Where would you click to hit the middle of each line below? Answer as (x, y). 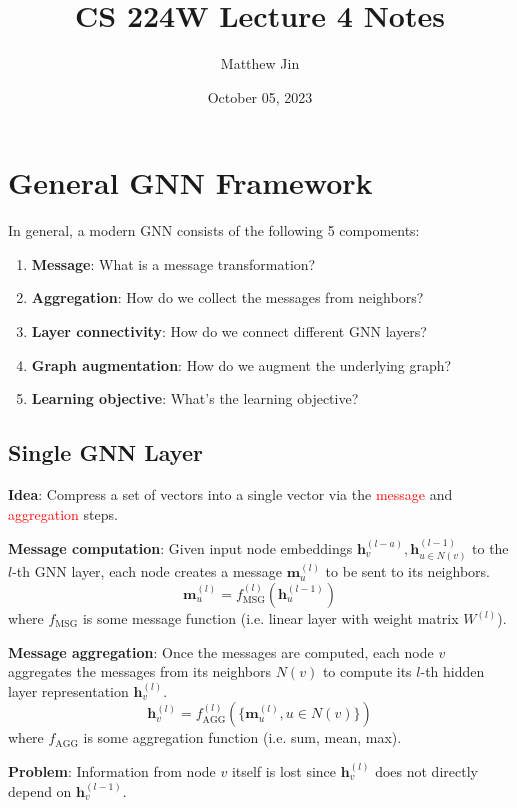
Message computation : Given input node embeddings (180, 548)
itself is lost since (284, 771)
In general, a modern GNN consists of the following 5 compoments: (214, 230)
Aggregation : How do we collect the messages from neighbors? (227, 297)
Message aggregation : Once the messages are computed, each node (221, 651)
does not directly (426, 771)
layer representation (68, 690)
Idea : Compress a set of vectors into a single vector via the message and (230, 494)
